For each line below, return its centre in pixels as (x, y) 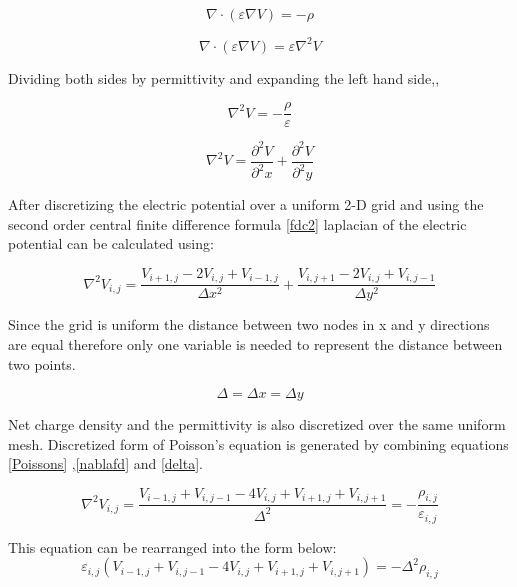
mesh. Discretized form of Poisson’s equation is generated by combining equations (258, 443)
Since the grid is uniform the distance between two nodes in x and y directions (249, 324)
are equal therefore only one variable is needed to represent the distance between (255, 343)
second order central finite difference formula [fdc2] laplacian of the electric (237, 223)
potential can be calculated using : (111, 243)
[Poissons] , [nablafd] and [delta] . (105, 463)
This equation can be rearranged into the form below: (172, 546)
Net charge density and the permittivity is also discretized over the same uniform (257, 424)
